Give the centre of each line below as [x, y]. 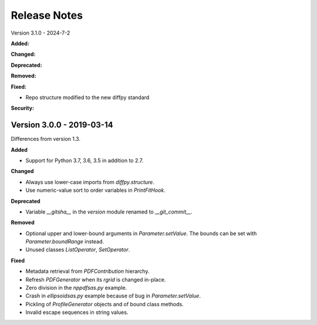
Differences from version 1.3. [45, 139]
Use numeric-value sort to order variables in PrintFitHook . [95, 190]
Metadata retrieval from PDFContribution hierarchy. [87, 271]
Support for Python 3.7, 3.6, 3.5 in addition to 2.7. [85, 160]
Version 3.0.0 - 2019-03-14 [62, 125]
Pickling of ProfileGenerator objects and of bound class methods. [105, 304]
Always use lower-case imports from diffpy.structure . [90, 182]
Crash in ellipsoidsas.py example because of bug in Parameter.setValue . [113, 296]
